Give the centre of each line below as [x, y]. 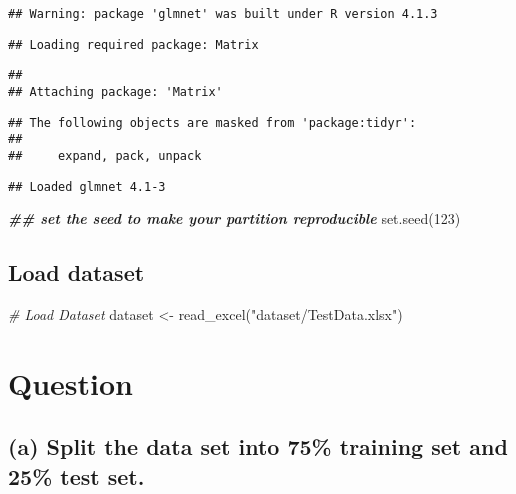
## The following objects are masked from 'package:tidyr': [212, 122]
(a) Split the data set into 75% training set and [258, 446]
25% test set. [76, 475]
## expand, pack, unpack [105, 155]
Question [70, 382]
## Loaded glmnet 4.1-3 [87, 186]
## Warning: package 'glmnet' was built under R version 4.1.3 [223, 14]
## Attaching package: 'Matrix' [115, 91]
